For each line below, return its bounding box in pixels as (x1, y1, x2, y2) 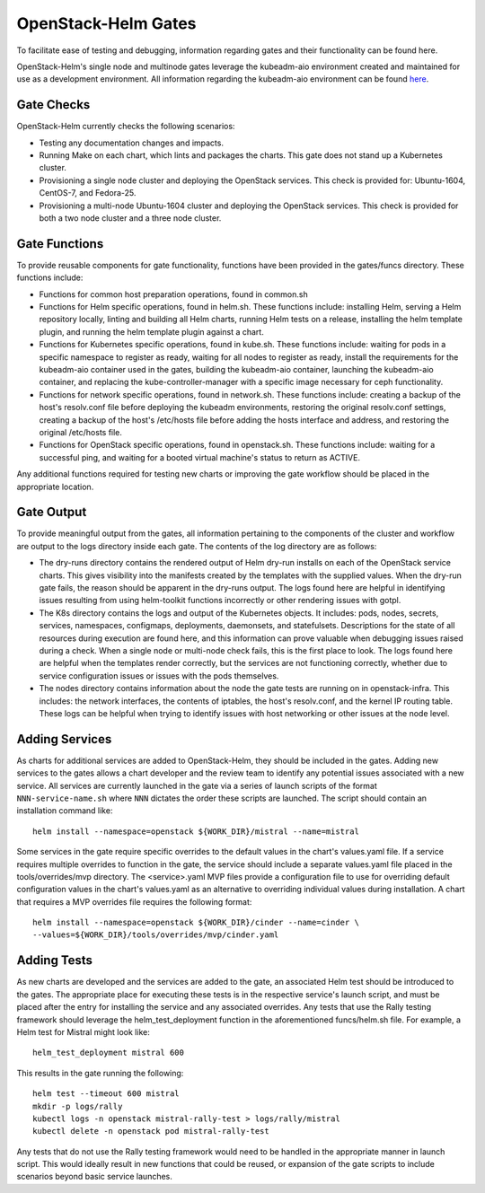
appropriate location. (16, 481, 94, 492)
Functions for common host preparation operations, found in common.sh (39, 288, 309, 300)
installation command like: (16, 805, 113, 816)
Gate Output (16, 504, 87, 520)
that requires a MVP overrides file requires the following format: (16, 896, 252, 907)
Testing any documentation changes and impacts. (39, 137, 225, 148)
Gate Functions (16, 236, 104, 251)
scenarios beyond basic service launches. (16, 1171, 172, 1182)
